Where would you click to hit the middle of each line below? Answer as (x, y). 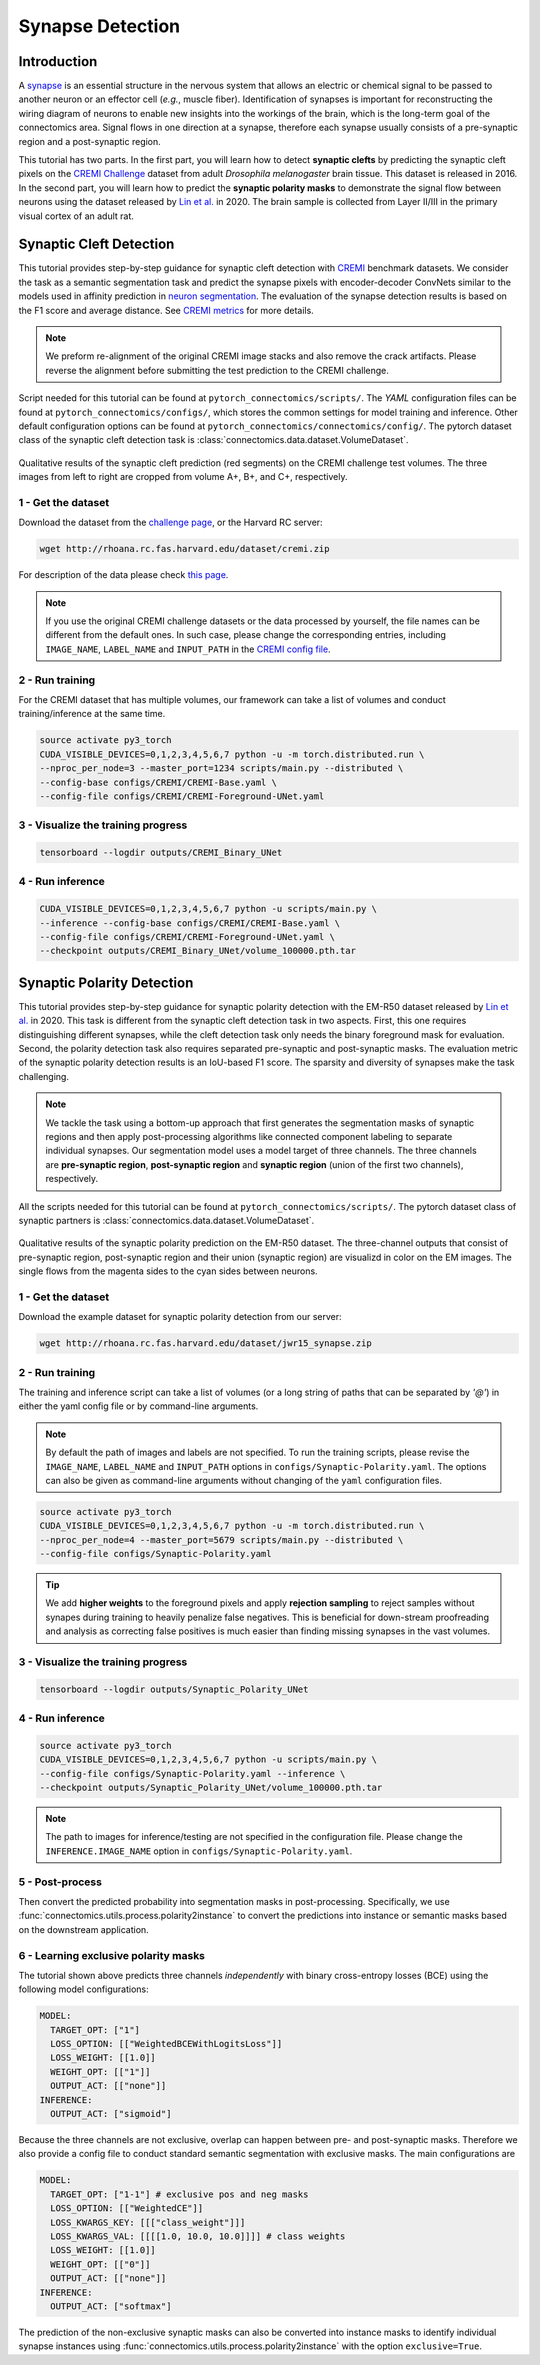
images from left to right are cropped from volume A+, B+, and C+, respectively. (183, 477)
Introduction (58, 61)
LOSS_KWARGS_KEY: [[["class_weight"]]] (148, 2222)
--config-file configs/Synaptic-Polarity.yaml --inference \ (192, 1773)
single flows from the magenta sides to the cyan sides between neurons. (168, 1271)
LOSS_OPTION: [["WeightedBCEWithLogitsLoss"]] (166, 2044)
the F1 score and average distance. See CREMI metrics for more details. (166, 310)
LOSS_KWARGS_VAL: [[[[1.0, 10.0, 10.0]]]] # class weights (198, 2236)
